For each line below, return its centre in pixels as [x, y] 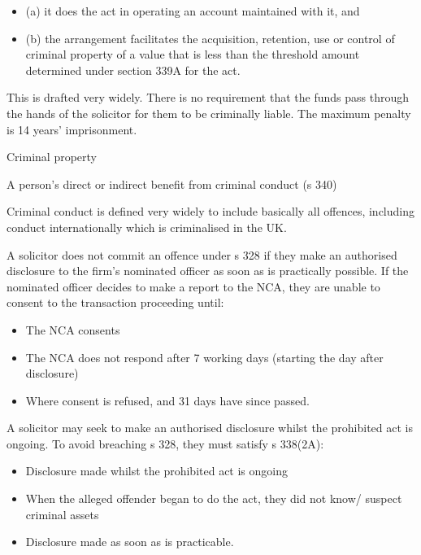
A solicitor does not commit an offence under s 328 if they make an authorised [202, 254]
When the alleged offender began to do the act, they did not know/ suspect [214, 498]
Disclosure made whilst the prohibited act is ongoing [156, 471]
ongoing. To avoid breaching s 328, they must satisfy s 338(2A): [165, 443]
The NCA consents [73, 329]
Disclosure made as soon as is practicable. [130, 542]
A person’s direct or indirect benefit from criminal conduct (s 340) [172, 184]
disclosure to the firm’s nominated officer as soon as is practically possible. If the [208, 271]
